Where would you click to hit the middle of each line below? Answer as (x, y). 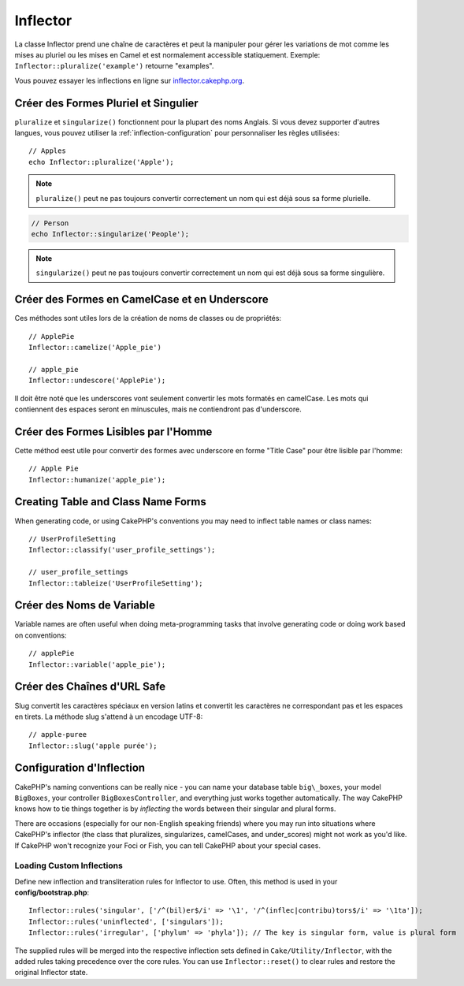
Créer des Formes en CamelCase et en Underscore (141, 300)
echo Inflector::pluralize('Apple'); (102, 162)
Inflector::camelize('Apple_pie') (95, 348)
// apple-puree (58, 735)
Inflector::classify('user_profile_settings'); (122, 550)
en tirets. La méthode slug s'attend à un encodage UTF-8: (109, 716)
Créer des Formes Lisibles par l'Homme (113, 432)
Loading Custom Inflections (69, 865)
